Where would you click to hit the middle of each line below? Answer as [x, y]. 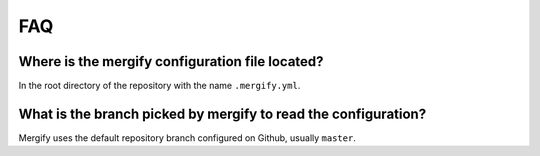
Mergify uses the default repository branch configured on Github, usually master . [187, 137]
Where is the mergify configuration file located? [171, 61]
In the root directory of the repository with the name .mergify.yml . [159, 86]
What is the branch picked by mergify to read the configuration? [222, 113]
